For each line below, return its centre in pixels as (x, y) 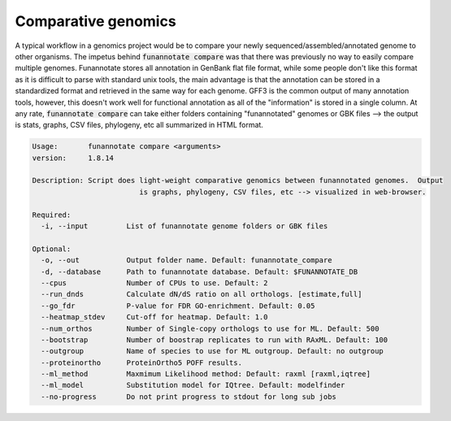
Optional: (52, 249)
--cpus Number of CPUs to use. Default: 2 (154, 283)
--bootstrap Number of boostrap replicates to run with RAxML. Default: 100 (215, 340)
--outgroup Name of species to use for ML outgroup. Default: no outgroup (212, 351)
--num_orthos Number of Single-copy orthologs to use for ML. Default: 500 (210, 328)
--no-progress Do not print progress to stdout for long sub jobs (189, 397)
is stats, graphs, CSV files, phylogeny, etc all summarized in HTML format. (139, 125)
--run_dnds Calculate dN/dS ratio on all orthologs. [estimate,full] (202, 294)
